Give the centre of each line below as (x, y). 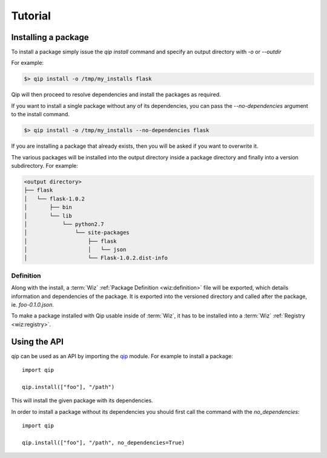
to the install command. (40, 114)
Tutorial (31, 16)
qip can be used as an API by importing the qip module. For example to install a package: (122, 356)
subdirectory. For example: (45, 165)
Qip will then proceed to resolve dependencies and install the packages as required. (116, 95)
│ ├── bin (48, 207)
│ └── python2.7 (64, 224)
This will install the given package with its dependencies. (82, 400)
